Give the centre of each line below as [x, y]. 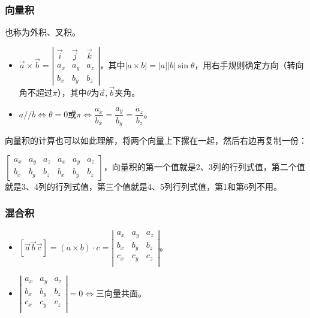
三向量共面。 [121, 293]
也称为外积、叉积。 [43, 32]
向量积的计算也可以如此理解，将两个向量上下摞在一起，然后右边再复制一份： [156, 140]
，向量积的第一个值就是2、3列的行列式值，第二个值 [204, 166]
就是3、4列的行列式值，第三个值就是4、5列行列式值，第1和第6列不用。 [143, 186]
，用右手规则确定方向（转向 [249, 65]
